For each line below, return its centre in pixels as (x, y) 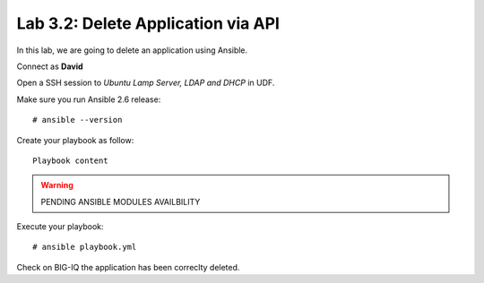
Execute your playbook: (60, 227)
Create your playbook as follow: (75, 140)
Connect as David (50, 66)
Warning (57, 185)
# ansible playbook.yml (85, 247)
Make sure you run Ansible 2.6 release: (89, 99)
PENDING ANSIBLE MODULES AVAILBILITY (121, 202)
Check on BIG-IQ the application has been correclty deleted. (128, 267)
